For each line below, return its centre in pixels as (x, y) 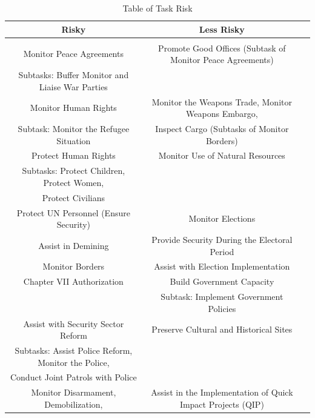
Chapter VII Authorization (73, 281)
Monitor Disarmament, (74, 392)
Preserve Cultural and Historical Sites (222, 329)
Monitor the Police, (74, 362)
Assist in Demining (74, 245)
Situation (74, 140)
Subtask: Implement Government (222, 297)
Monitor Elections (222, 218)
